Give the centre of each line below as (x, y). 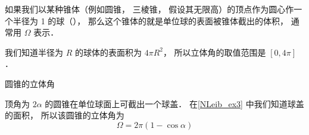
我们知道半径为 (34, 52)
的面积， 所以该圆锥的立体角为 (65, 115)
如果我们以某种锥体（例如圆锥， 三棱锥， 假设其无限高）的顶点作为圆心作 (149, 9)
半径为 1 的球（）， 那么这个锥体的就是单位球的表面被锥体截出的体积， (150, 20)
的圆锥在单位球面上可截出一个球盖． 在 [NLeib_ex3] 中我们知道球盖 (174, 103)
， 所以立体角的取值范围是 (214, 52)
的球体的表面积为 (108, 52)
